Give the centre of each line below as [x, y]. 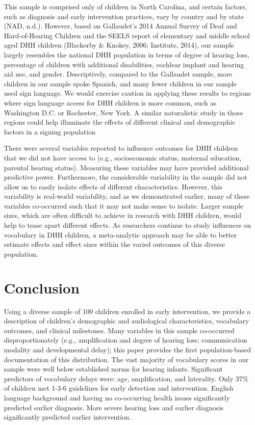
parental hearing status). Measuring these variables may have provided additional [127, 167]
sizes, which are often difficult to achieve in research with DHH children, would [123, 215]
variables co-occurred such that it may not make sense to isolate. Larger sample [124, 205]
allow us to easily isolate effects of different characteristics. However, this [113, 186]
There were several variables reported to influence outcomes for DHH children [121, 148]
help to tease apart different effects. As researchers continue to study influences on [127, 225]
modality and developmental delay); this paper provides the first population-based [127, 349]
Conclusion [42, 287]
